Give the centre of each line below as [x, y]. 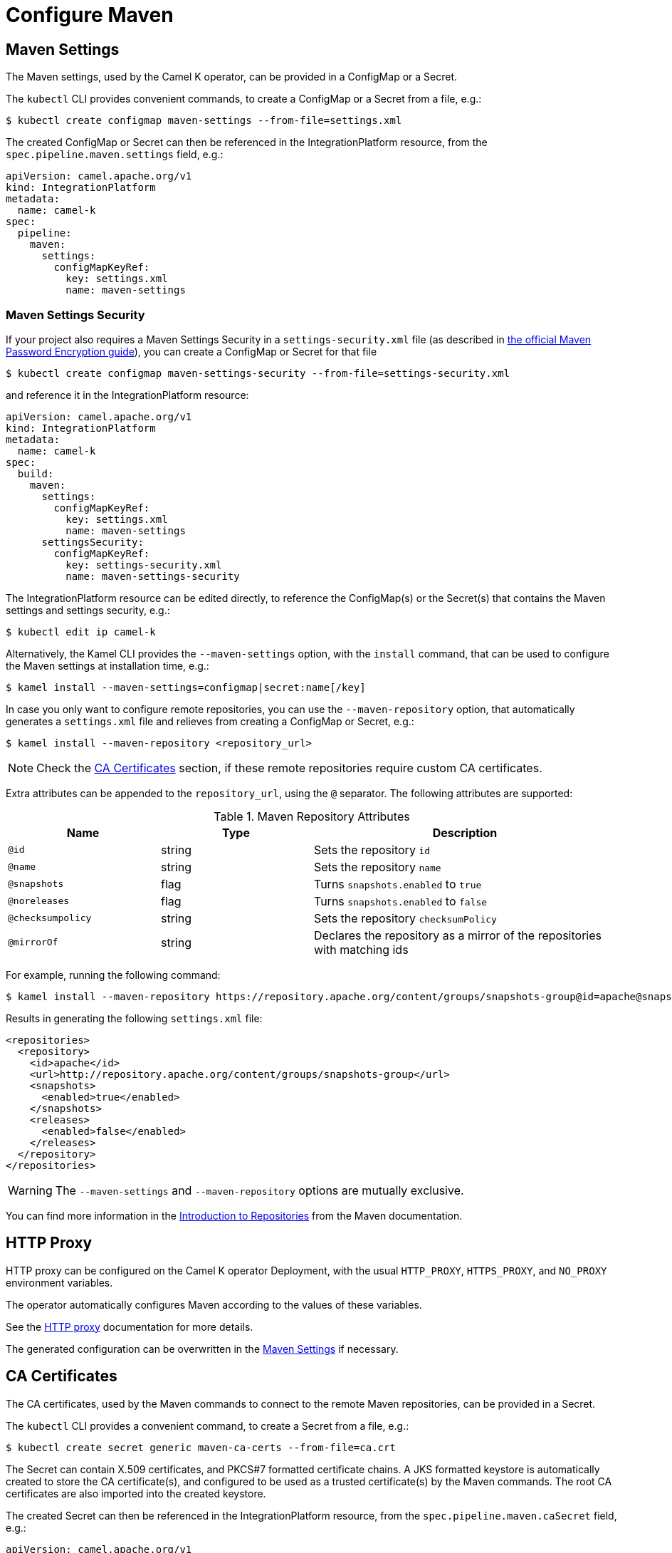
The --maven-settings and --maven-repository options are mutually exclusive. [259, 1190]
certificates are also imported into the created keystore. [136, 1493]
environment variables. [59, 1282]
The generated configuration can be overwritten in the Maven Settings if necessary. [202, 1349]
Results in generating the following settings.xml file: [134, 1018]
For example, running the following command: [113, 975]
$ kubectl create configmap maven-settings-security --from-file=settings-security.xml [258, 373]
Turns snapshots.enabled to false [401, 901]
